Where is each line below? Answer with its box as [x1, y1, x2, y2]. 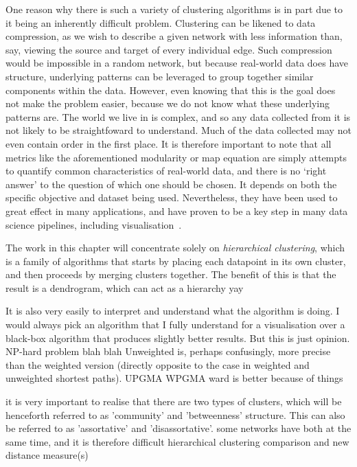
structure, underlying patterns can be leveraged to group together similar [5, 69, 314, 83]
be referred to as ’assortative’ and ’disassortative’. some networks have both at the [5, 421, 352, 435]
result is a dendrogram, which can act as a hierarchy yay [5, 280, 244, 295]
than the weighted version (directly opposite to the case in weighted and [5, 357, 310, 372]
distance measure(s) [5, 448, 89, 462]
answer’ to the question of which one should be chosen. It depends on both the [5, 176, 337, 191]
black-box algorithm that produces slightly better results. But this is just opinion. [5, 330, 350, 345]
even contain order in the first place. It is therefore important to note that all [5, 136, 332, 150]
